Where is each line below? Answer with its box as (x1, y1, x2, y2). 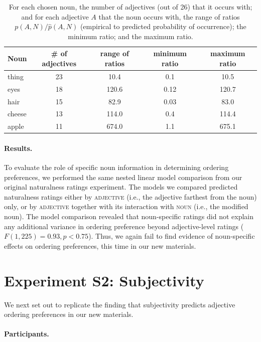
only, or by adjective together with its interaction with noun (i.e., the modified (4, 201, 248, 212)
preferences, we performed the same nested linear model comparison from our (4, 172, 242, 182)
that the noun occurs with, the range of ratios (98, 11, 240, 22)
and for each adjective (21, 11, 89, 22)
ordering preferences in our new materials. (4, 309, 134, 319)
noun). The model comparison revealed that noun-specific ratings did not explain (4, 211, 253, 222)
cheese (8, 108, 27, 119)
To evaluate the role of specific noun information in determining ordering (4, 162, 229, 173)
